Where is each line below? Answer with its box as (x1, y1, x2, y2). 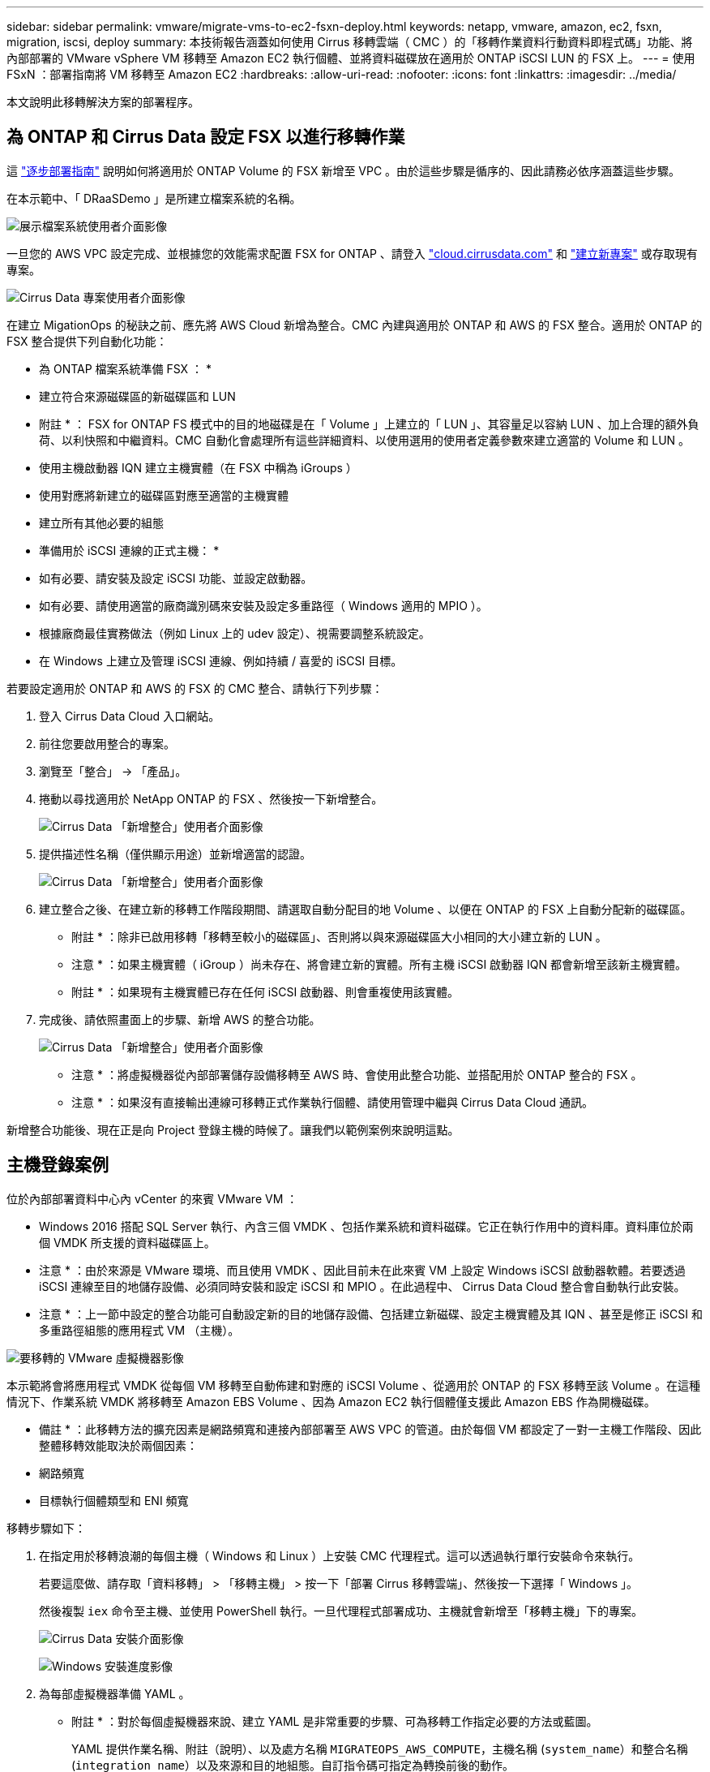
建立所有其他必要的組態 (39, 515, 164, 530)
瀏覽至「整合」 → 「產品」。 (39, 763, 187, 778)
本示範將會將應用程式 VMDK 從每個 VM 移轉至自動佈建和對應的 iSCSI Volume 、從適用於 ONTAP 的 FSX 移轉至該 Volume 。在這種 (6, 1378, 700, 1392)
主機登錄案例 (6, 1155, 109, 1176)
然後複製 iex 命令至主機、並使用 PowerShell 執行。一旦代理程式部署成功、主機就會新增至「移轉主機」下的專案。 (39, 1603, 643, 1618)
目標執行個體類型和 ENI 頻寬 (39, 1493, 189, 1507)
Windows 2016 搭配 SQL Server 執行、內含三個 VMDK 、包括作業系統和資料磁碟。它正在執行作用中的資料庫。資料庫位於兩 (39, 1219, 694, 1233)
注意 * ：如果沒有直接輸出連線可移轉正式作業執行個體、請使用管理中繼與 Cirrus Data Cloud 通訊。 (71, 1095, 594, 1109)
